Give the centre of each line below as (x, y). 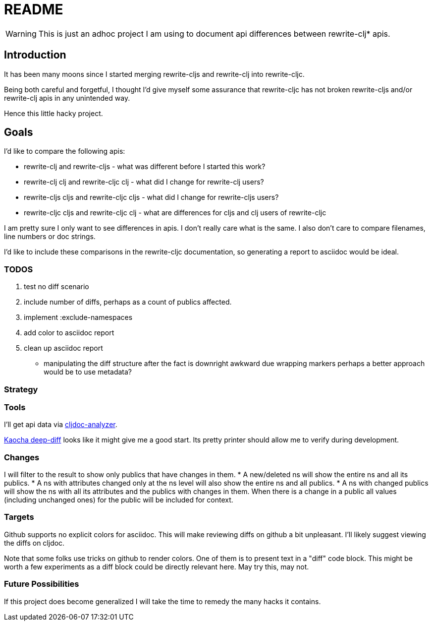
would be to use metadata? (88, 372)
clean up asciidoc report (63, 348)
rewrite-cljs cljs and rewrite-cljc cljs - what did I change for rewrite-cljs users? (151, 197)
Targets (19, 517)
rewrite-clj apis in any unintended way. (67, 98)
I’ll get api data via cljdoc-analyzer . (61, 425)
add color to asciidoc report (69, 333)
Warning (21, 33)
